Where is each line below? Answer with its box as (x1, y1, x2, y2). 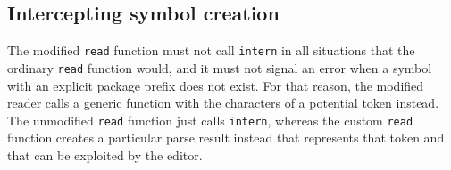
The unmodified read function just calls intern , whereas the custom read (7, 110, 413, 129)
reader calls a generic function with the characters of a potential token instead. (7, 93, 439, 112)
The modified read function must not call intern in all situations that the (7, 41, 415, 60)
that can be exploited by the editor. (7, 145, 203, 164)
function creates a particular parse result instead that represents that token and (7, 128, 445, 147)
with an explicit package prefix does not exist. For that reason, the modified (7, 76, 424, 94)
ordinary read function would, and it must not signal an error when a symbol (7, 58, 432, 77)
